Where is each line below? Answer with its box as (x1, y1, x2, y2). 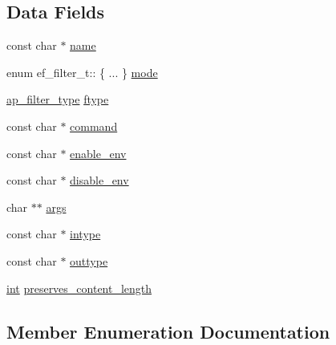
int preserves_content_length (6, 279, 152, 296)
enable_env (70, 144, 127, 161)
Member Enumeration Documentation (6, 319, 330, 343)
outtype (70, 252, 108, 269)
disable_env (70, 172, 129, 189)
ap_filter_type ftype (6, 91, 109, 108)
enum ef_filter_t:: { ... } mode (6, 63, 158, 80)
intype (70, 225, 101, 242)
